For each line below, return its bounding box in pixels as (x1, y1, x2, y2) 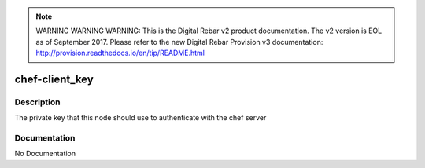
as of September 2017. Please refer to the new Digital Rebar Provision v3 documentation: (35, 37, 323, 46)
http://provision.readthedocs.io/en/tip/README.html (35, 48, 205, 58)
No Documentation (14, 149, 76, 159)
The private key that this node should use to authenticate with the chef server (14, 113, 267, 122)
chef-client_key (14, 72, 94, 86)
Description (14, 97, 61, 108)
